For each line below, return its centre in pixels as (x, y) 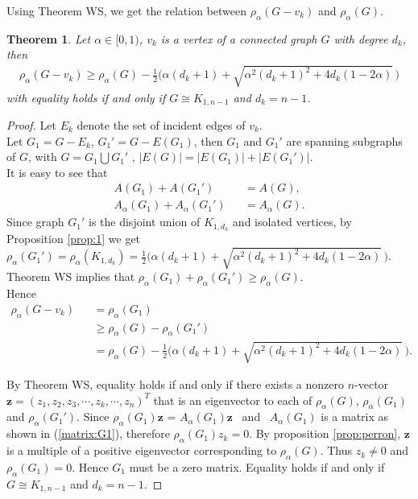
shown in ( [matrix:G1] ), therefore (88, 433)
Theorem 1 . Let (49, 38)
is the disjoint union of (145, 222)
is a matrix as (355, 417)
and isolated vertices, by (292, 222)
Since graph (35, 222)
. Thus (336, 450)
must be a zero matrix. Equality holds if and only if (257, 466)
